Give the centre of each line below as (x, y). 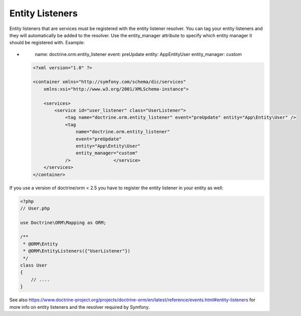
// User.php (35, 208)
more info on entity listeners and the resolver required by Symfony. (79, 307)
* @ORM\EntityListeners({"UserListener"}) (77, 251)
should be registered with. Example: (47, 43)
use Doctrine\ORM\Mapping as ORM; (63, 222)
